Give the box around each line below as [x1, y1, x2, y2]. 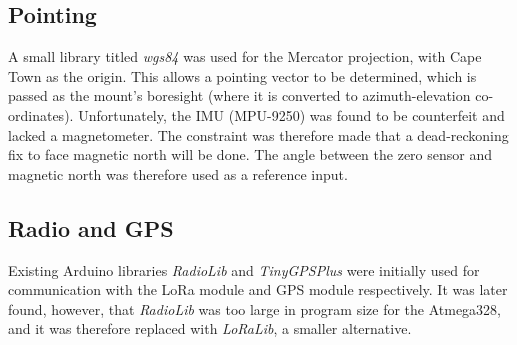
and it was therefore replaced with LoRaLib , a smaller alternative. [8, 318, 412, 339]
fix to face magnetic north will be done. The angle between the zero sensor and [8, 144, 493, 165]
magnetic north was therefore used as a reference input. [8, 163, 348, 184]
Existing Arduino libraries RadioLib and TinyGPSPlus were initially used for [8, 259, 480, 280]
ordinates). [8, 104, 74, 125]
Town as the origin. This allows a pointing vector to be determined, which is [8, 65, 477, 86]
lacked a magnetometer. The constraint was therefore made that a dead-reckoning [8, 124, 509, 145]
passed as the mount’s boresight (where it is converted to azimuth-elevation [8, 85, 471, 106]
